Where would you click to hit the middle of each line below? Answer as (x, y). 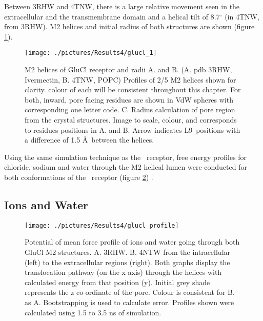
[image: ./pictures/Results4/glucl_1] (91, 53)
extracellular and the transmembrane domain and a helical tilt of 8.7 (112, 16)
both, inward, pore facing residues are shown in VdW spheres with (129, 99)
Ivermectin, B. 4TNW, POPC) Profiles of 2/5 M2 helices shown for (130, 79)
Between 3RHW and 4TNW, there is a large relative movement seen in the (122, 6)
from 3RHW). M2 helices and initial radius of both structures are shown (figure (129, 26)
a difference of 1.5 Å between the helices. (89, 140)
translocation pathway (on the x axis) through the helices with (123, 272)
